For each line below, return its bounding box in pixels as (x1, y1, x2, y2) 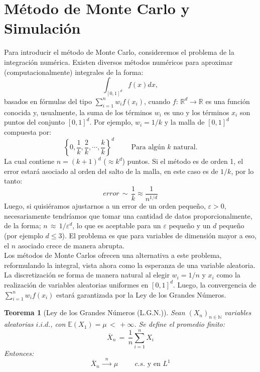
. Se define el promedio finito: (134, 319, 225, 329)
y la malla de (164, 117, 205, 127)
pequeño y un (169, 220, 211, 231)
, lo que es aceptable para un (72, 220, 161, 231)
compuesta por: (4, 126, 51, 137)
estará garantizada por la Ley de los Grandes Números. (56, 289, 226, 300)
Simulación (4, 18, 81, 38)
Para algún (131, 144, 165, 151)
